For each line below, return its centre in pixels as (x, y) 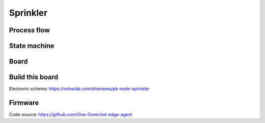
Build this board (34, 77)
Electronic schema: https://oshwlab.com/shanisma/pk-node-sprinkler (79, 89)
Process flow (29, 30)
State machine (32, 46)
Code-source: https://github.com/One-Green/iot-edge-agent (71, 115)
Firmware (24, 103)
